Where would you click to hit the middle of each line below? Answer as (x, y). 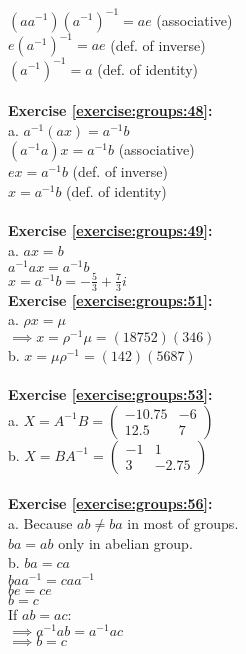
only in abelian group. (125, 542)
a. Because (40, 522)
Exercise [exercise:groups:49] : (110, 230)
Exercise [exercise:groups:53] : (110, 394)
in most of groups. (183, 522)
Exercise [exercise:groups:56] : (110, 503)
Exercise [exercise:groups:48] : (110, 110)
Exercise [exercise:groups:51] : (110, 299)
